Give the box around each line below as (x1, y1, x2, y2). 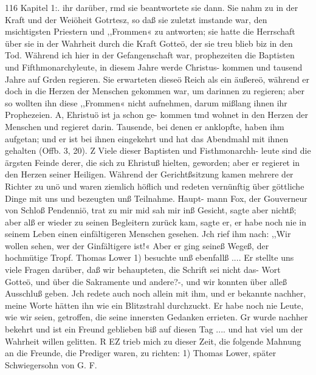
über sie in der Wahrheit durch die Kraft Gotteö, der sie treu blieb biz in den (5, 36, 293, 49)
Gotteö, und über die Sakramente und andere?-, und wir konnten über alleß (5, 275, 287, 287)
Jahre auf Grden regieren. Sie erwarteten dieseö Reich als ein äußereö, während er (5, 72, 310, 85)
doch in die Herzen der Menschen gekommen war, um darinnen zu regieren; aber (5, 84, 305, 97)
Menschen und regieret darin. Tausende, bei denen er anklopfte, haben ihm (5, 120, 284, 132)
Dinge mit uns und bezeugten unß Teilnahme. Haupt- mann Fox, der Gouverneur (5, 191, 307, 204)
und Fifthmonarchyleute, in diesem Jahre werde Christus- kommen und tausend (5, 60, 303, 73)
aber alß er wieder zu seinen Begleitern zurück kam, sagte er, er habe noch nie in (5, 215, 307, 228)
